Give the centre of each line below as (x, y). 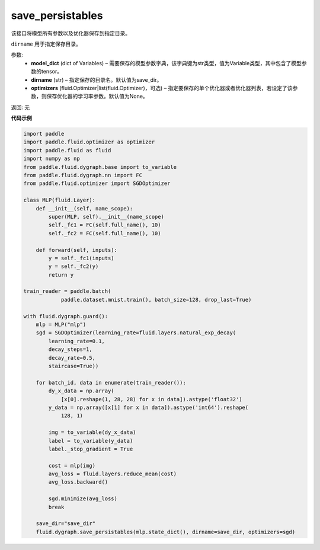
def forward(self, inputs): (77, 250)
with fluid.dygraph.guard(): (66, 316)
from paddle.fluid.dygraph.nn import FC (83, 175)
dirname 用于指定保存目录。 (46, 44)
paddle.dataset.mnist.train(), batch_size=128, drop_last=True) (156, 300)
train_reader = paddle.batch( (67, 291)
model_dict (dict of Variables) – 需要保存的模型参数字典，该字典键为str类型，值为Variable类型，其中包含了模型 (166, 63)
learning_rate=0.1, (76, 341)
